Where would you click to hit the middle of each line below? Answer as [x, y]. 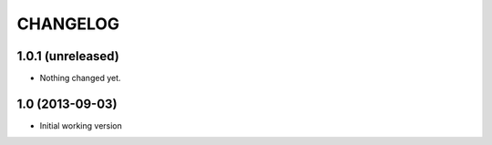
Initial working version [81, 125]
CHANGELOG [68, 24]
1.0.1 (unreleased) [68, 56]
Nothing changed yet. [81, 78]
